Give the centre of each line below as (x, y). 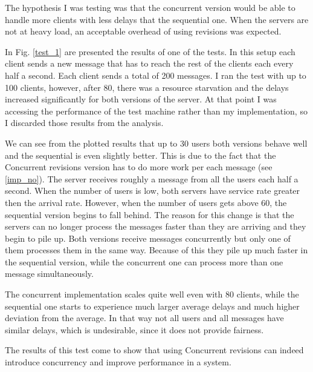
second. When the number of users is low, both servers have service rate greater (153, 191)
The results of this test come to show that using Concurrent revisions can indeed (154, 350)
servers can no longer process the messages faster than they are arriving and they (156, 226)
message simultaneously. (49, 274)
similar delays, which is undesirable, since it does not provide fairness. (134, 329)
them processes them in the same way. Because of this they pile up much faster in (156, 250)
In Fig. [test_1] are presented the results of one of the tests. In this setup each (150, 51)
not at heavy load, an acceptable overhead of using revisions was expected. (143, 31)
